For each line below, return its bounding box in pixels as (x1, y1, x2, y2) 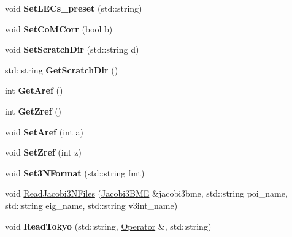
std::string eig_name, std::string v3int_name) (5, 198, 178, 211)
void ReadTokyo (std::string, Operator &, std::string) (5, 219, 212, 232)
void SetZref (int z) (5, 146, 82, 159)
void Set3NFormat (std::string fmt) (5, 166, 145, 179)
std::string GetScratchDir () (5, 63, 118, 76)
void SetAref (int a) (5, 125, 83, 138)
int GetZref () (5, 104, 62, 117)
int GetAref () (5, 84, 63, 97)
